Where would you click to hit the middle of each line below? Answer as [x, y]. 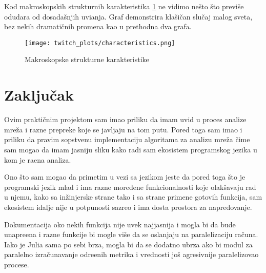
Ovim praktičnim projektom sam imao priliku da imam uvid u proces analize [125, 119]
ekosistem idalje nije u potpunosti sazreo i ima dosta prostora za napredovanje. [128, 207]
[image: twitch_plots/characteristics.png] [100, 43]
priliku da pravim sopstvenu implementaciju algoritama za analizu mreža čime [127, 139]
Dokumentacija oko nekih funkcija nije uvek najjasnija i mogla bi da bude [120, 224]
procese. [17, 264]
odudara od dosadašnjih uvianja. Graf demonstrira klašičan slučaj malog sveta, [128, 16]
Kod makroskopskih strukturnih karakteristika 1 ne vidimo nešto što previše [124, 6]
